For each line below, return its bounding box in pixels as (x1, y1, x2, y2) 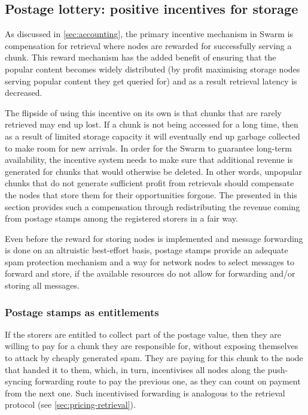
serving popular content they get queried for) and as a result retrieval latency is (5, 74, 297, 87)
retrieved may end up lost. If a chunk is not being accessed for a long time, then (5, 118, 298, 131)
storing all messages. (5, 279, 80, 292)
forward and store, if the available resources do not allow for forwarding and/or (5, 267, 295, 280)
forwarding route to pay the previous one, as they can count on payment (35, 375, 301, 387)
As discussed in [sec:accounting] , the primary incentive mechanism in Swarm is (5, 28, 294, 40)
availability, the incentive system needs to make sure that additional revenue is (5, 153, 293, 166)
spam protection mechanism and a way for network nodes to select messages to (5, 255, 294, 268)
